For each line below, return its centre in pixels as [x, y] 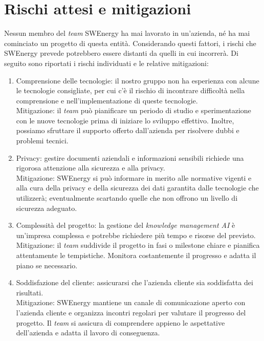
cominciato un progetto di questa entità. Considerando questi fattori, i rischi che [130, 43]
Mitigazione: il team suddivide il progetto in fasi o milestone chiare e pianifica [138, 245]
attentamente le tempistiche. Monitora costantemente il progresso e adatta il [136, 255]
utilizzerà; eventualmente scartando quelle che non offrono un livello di [127, 198]
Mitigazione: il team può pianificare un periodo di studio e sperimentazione [134, 110]
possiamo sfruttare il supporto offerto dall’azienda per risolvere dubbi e [128, 130]
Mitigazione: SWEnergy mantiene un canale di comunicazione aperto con [131, 302]
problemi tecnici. [42, 141]
